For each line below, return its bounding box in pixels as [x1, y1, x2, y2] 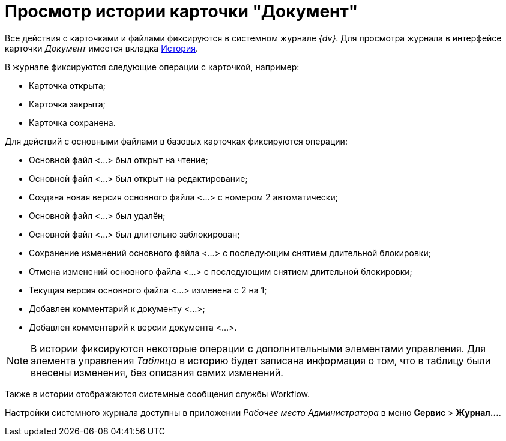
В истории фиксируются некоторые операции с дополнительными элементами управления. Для [31, 342, 486, 355]
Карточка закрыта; [29, 98, 106, 109]
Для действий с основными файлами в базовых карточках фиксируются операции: [5, 136, 348, 146]
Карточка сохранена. [29, 117, 116, 128]
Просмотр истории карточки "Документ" [5, 1, 358, 22]
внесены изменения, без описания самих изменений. [31, 366, 283, 379]
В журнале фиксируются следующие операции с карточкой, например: [5, 61, 300, 72]
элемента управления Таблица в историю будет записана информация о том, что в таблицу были [31, 354, 491, 367]
